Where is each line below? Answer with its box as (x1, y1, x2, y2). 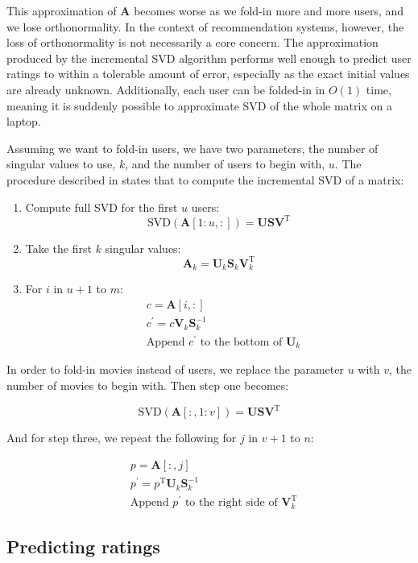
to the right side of (184, 497, 278, 509)
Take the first (25, 239, 92, 256)
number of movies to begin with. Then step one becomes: (6, 376, 289, 393)
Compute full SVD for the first (25, 198, 178, 215)
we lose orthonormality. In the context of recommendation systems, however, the (6, 18, 404, 35)
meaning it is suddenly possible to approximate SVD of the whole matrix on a (6, 97, 392, 114)
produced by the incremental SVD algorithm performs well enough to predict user (6, 49, 412, 66)
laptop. (6, 113, 41, 130)
